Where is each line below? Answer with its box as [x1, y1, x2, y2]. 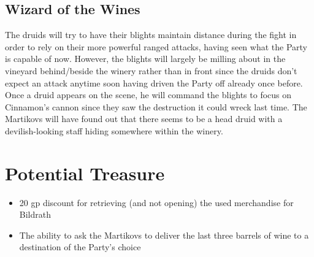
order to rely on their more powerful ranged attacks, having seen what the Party [5, 40, 307, 53]
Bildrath [19, 208, 51, 221]
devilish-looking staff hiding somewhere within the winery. [5, 124, 223, 137]
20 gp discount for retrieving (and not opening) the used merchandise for [19, 196, 294, 209]
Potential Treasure [5, 160, 165, 185]
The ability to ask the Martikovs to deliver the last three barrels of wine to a [19, 228, 309, 241]
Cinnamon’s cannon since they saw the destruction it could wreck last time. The [5, 100, 307, 113]
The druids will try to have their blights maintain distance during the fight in [5, 28, 297, 41]
